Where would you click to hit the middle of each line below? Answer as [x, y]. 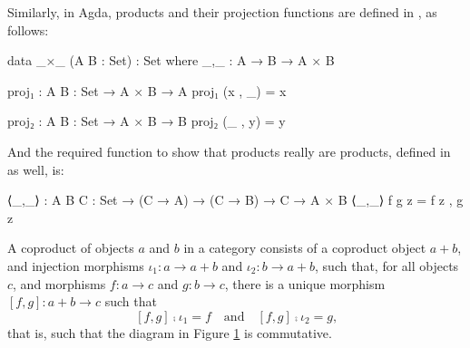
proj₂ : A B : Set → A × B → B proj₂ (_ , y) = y [147, 121]
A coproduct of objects [71, 248]
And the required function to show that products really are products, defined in [229, 151]
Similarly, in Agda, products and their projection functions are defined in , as [222, 12]
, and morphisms [59, 283]
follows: [28, 29]
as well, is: [36, 169]
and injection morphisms [76, 265]
